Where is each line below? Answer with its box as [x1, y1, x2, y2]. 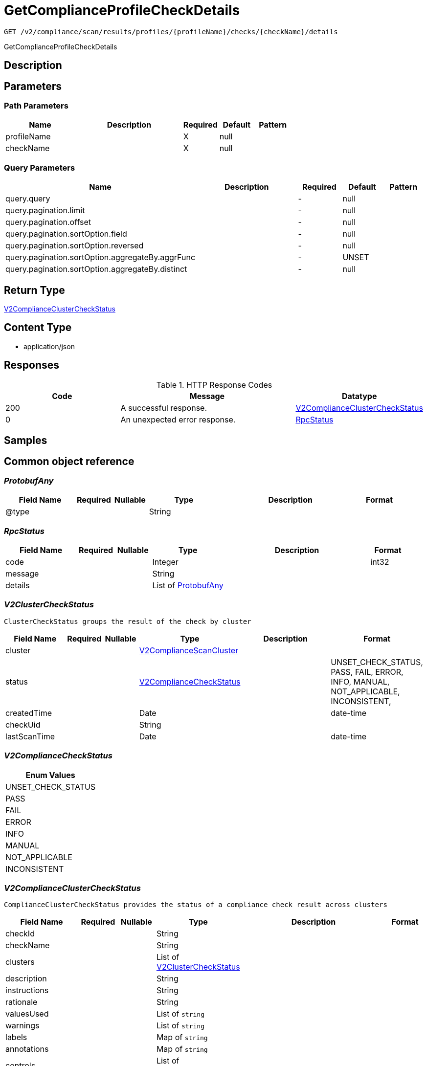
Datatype [341, 391, 377, 401]
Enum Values [25, 770, 75, 780]
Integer [152, 557, 179, 567]
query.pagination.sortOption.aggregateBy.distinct [5, 264, 187, 274]
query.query [5, 194, 50, 204]
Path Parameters [4, 101, 68, 111]
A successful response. [120, 402, 207, 413]
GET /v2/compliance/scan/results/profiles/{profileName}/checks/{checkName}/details [4, 27, 338, 36]
